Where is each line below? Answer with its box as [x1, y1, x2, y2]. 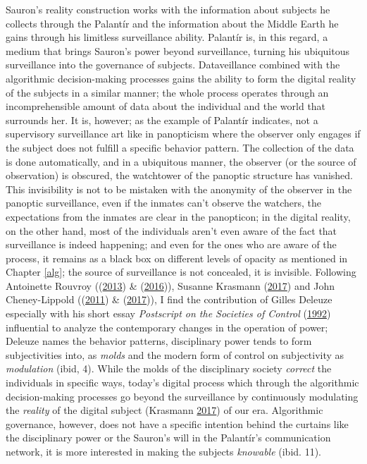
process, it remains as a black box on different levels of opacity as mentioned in [6, 250, 348, 265]
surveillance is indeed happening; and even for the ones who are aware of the [6, 237, 337, 252]
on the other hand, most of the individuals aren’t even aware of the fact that [6, 223, 337, 238]
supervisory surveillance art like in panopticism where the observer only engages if [6, 126, 361, 141]
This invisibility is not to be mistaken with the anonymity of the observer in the [6, 181, 352, 196]
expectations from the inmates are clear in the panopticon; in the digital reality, [6, 209, 351, 224]
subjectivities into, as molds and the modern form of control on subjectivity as [6, 347, 344, 362]
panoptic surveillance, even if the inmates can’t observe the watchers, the [6, 195, 321, 210]
